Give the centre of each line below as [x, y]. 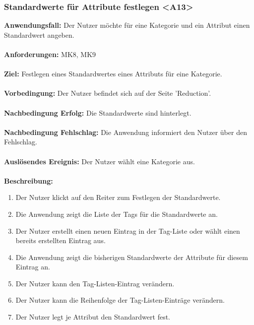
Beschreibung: [29, 180]
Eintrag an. [33, 267]
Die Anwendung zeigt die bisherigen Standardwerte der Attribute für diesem [132, 257]
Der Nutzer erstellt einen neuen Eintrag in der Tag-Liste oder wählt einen [128, 230]
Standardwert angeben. [39, 34]
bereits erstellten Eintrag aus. [61, 240]
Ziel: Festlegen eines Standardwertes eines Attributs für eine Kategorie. [113, 74]
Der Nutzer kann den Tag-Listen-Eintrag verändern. [95, 283]
